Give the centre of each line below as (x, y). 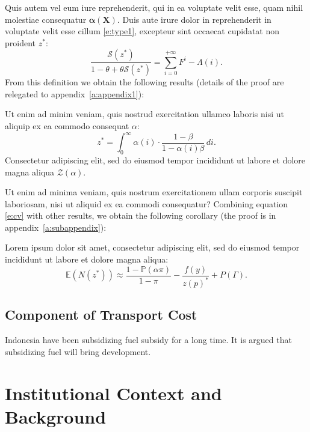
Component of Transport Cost (101, 315)
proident (20, 42)
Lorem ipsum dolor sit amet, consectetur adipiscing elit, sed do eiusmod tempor (152, 247)
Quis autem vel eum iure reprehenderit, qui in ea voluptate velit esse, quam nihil (154, 7)
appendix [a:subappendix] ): (56, 227)
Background (56, 416)
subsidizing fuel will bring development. (78, 351)
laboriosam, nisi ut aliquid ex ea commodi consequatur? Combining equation (147, 203)
